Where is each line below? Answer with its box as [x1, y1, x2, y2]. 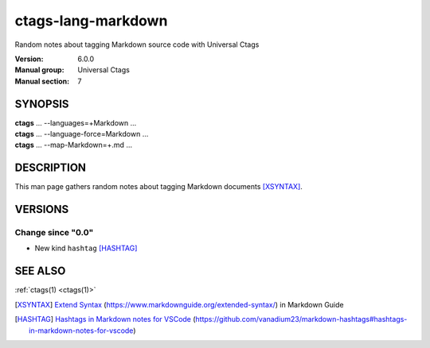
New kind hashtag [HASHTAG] [34, 243, 138, 253]
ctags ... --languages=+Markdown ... [14, 118, 137, 127]
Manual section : [14, 76, 70, 86]
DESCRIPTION [14, 161, 87, 175]
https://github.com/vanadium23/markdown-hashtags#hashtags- [195, 315, 408, 324]
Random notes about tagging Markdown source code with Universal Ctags [14, 40, 260, 49]
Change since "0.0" [14, 227, 94, 238]
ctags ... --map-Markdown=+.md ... [14, 140, 133, 150]
